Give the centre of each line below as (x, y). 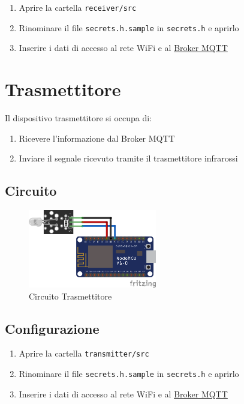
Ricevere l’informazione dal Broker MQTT (97, 138)
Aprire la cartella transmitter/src (84, 353)
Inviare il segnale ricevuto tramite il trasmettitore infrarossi (128, 158)
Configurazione (52, 328)
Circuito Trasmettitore (70, 296)
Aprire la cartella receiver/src (78, 7)
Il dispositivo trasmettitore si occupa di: (78, 118)
